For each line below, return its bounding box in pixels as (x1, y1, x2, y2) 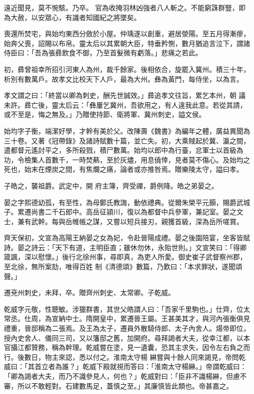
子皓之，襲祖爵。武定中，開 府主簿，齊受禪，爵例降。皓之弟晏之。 (4, 180, 218, 190)
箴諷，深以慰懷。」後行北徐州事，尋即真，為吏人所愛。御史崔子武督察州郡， (4, 252, 247, 262)
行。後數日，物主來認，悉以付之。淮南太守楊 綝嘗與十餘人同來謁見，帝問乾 (4, 351, 246, 362)
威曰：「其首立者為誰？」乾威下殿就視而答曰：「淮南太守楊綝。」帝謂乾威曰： (4, 361, 247, 371)
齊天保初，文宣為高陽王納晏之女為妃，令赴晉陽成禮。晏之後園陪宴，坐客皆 (4, 232, 243, 243)
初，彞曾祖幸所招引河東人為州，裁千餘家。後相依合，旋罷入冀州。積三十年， (4, 64, 250, 74)
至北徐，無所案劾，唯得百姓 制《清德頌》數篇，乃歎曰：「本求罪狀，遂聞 (4, 261, 235, 272)
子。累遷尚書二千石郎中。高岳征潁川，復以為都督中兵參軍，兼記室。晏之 (4, 207, 236, 217)
